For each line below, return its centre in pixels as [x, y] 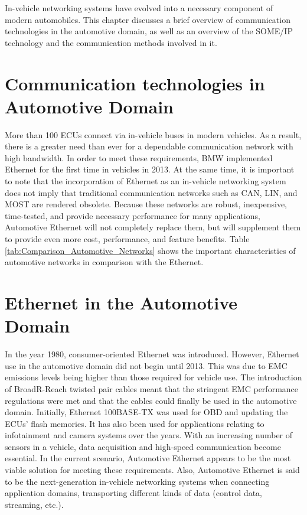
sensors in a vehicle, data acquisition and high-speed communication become [143, 446]
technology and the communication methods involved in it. [111, 42]
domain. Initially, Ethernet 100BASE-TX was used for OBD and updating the [146, 412]
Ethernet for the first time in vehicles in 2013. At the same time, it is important [150, 169]
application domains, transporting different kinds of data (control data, [134, 493]
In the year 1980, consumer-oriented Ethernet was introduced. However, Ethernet [152, 354]
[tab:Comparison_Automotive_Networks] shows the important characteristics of [150, 250]
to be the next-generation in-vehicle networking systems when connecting [137, 481]
